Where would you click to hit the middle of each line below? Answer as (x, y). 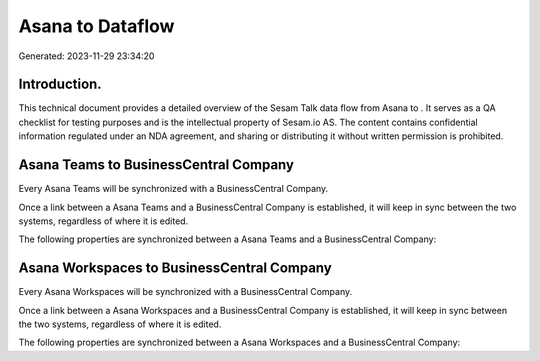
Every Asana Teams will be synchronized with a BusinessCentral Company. (173, 189)
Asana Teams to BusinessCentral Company (156, 165)
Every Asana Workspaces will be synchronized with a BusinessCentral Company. (185, 292)
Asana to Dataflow (96, 26)
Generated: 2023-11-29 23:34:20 (86, 56)
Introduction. (60, 84)
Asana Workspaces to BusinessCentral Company (175, 268)
